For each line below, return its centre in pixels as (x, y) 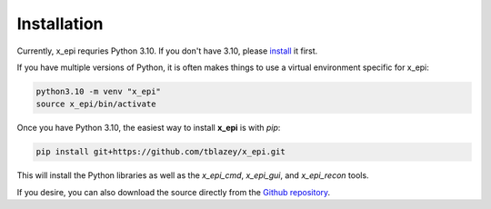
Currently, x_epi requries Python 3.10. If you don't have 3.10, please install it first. (167, 51)
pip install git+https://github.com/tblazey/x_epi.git (160, 152)
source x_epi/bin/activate (96, 104)
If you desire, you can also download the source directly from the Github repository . (174, 192)
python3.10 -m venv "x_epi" (98, 91)
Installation (60, 24)
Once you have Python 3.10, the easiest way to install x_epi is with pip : (149, 128)
